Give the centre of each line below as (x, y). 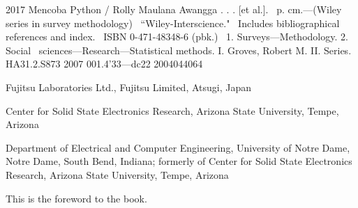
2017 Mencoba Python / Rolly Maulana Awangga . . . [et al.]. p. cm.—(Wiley (174, 9)
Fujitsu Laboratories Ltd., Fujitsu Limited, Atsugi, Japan (129, 87)
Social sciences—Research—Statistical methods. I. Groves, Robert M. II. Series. (179, 50)
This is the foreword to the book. (76, 198)
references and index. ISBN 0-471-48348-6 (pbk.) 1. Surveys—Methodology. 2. (177, 37)
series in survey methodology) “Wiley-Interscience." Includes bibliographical (173, 23)
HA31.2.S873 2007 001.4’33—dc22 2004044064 (104, 64)
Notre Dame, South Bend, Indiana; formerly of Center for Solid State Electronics (179, 161)
